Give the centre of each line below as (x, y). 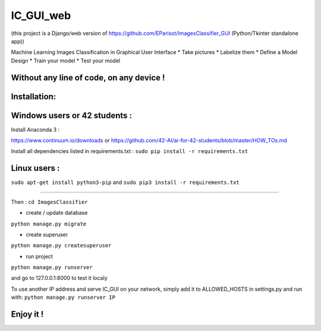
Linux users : (35, 168)
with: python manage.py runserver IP (63, 297)
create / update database (57, 213)
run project (39, 256)
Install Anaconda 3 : (35, 129)
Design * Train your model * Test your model (66, 61)
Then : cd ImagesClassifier (49, 202)
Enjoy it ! (27, 314)
